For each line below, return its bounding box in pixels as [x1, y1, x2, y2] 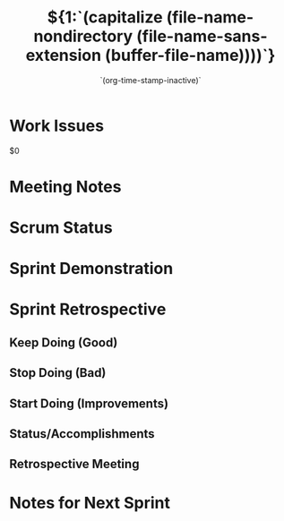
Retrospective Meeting [9, 457, 140, 472]
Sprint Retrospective [9, 299, 167, 320]
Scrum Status [9, 218, 114, 238]
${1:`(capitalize [47, 7, 163, 28]
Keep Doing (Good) [9, 335, 118, 350]
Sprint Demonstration [9, 259, 174, 279]
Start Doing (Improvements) [9, 396, 168, 411]
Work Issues [9, 115, 105, 136]
